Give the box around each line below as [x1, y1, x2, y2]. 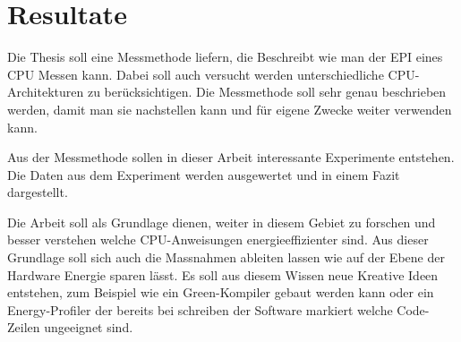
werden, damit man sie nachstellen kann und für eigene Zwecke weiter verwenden [7, 99, 452, 118]
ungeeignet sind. [44, 318, 133, 337]
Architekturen [7, 82, 84, 101]
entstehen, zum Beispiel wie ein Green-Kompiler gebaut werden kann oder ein [7, 283, 434, 302]
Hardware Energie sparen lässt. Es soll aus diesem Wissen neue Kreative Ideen [7, 265, 439, 284]
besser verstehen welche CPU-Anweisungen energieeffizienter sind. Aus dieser [7, 230, 429, 249]
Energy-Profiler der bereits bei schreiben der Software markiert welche [7, 300, 393, 319]
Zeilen [7, 318, 40, 337]
